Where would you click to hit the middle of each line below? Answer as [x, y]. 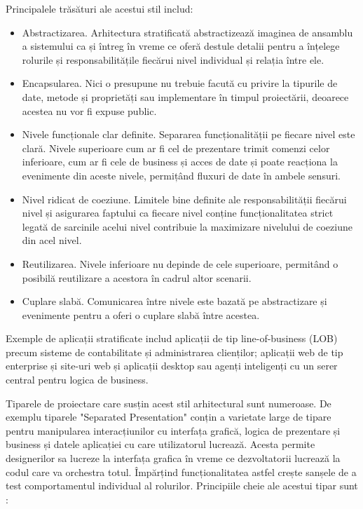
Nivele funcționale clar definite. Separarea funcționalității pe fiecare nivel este [189, 134]
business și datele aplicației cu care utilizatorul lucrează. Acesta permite [160, 444]
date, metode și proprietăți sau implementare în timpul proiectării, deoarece [185, 96]
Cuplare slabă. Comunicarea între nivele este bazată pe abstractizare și [174, 301]
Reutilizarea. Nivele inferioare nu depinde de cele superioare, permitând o [180, 263]
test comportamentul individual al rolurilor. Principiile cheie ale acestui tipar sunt [182, 486]
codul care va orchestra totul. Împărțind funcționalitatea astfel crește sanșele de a [181, 471]
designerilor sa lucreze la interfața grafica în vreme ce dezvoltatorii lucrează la [173, 458]
